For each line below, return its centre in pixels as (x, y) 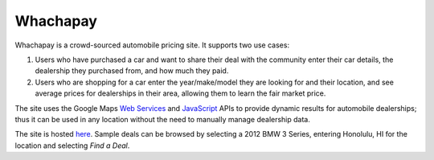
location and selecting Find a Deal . (72, 146)
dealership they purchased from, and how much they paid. (132, 71)
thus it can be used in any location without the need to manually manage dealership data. (163, 119)
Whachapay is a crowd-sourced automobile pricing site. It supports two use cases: (152, 45)
